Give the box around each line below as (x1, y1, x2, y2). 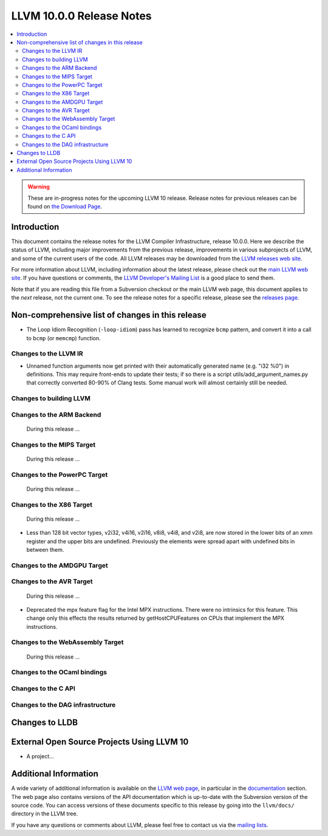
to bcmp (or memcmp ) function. (26, 334, 101, 341)
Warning (27, 183, 50, 191)
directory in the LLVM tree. (11, 810, 78, 817)
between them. (26, 546, 64, 553)
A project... (26, 753, 54, 760)
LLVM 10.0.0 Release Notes (11, 9, 152, 22)
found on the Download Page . (27, 202, 103, 210)
